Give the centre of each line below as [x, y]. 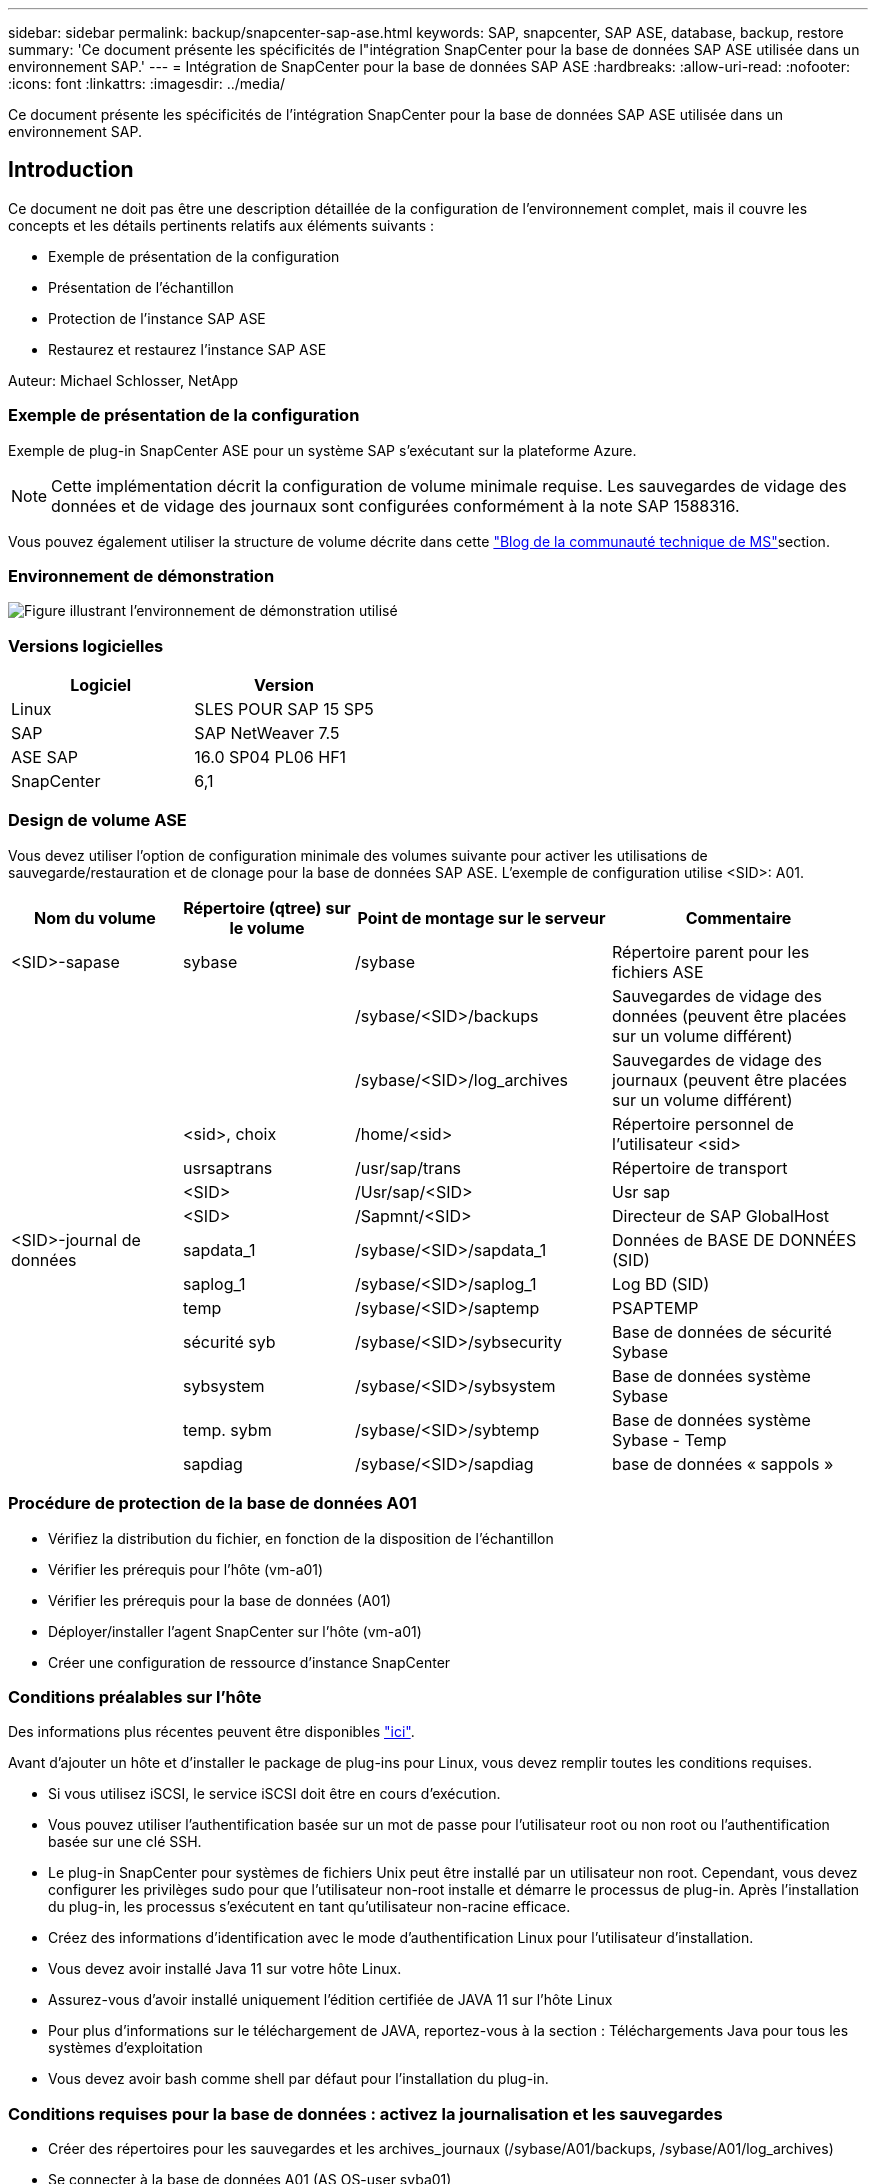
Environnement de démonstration [141, 575]
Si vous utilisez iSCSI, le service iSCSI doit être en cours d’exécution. [274, 1794]
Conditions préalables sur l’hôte [135, 1696]
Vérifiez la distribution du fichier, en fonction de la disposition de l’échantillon [301, 1538]
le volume [267, 927]
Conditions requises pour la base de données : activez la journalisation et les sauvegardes [365, 2113]
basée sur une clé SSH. [125, 1842]
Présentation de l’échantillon [141, 287]
